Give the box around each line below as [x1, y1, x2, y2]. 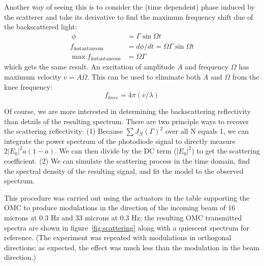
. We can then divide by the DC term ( [54, 145, 177, 156]
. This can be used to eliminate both [87, 71, 201, 82]
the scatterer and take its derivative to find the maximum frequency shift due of [4, 11, 253, 22]
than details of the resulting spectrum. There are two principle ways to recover [4, 116, 249, 126]
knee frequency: [4, 81, 52, 92]
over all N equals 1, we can [165, 126, 249, 136]
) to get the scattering [191, 145, 260, 156]
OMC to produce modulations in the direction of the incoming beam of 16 [4, 202, 236, 213]
